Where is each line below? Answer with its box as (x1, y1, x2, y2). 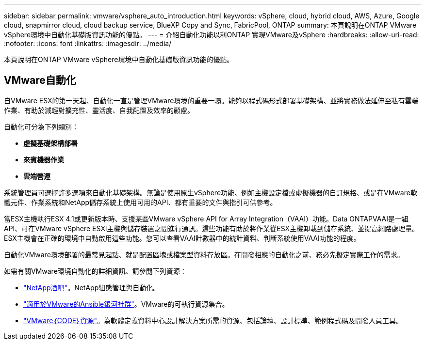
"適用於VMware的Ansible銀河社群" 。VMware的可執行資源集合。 (23, 299, 229, 308)
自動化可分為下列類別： (4, 122, 79, 131)
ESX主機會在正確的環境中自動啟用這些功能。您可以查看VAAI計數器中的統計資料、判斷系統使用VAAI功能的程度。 (4, 234, 360, 242)
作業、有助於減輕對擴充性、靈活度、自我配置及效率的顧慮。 (4, 106, 194, 114)
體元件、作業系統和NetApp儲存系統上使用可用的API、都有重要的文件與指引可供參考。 (4, 198, 277, 206)
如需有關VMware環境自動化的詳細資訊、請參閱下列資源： (4, 266, 187, 275)
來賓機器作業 (23, 155, 64, 164)
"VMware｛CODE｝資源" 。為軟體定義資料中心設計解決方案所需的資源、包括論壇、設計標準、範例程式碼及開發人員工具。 (23, 316, 403, 325)
